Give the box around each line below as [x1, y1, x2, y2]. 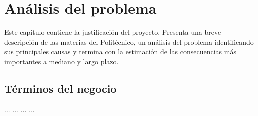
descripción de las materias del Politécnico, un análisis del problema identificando [4, 36, 254, 47]
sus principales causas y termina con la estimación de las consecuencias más [4, 46, 236, 57]
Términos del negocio [4, 80, 117, 96]
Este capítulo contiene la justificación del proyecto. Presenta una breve [4, 27, 221, 37]
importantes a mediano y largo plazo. [4, 56, 119, 66]
